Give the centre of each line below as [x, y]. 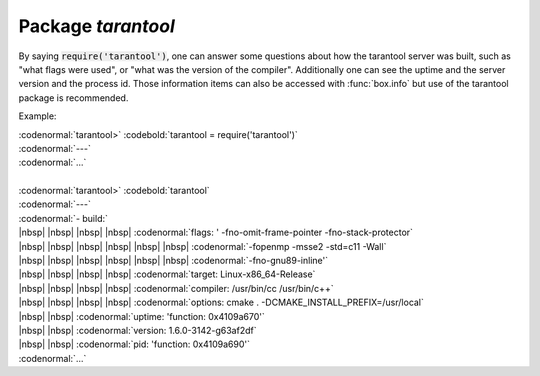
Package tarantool [96, 26]
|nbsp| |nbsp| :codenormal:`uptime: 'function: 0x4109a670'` [141, 316]
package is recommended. [73, 97]
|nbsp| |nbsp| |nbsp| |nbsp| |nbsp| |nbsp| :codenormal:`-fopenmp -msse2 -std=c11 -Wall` [202, 246]
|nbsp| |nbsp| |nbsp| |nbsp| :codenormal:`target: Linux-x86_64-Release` [167, 274]
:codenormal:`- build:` [63, 218]
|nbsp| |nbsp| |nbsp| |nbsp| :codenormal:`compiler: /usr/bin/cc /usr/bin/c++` [176, 288]
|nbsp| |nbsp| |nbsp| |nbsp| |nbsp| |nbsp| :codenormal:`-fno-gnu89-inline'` [173, 261]
